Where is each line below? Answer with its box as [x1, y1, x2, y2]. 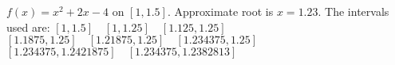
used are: [6, 18, 50, 35]
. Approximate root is [167, 3, 274, 19]
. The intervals [318, 3, 389, 19]
